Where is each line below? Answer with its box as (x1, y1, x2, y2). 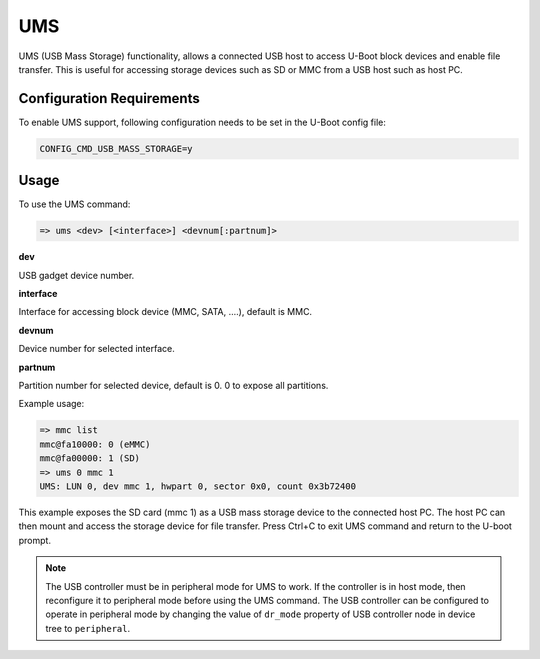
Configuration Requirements (18, 90, 200, 107)
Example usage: (18, 398, 85, 410)
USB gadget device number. (18, 269, 135, 281)
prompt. (18, 534, 52, 546)
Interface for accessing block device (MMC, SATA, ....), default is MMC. (18, 306, 313, 318)
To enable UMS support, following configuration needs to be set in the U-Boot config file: (18, 116, 387, 128)
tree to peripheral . (45, 622, 130, 634)
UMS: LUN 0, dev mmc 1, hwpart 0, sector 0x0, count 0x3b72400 (39, 480, 357, 492)
